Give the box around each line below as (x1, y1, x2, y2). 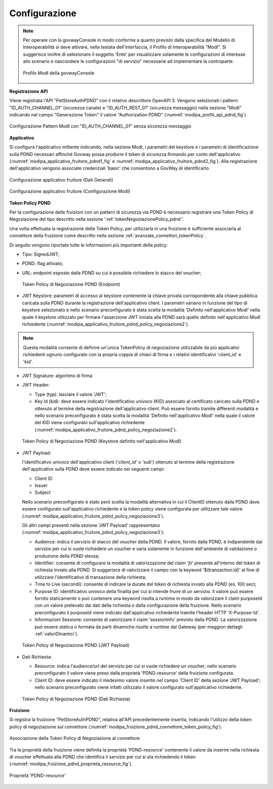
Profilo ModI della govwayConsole (23, 70, 95, 76)
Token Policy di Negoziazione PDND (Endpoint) (22, 281, 121, 287)
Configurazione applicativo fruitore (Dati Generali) (9, 177, 114, 183)
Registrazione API (9, 88, 48, 94)
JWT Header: (22, 382, 50, 388)
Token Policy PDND (9, 200, 51, 206)
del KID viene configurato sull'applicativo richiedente (34, 420, 145, 426)
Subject (34, 489, 51, 495)
